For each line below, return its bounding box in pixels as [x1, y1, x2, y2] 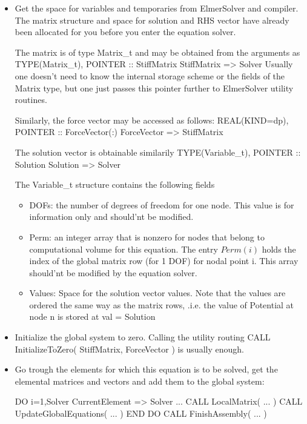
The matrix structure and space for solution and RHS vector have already [15, 13, 289, 26]
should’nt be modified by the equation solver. [29, 266, 197, 279]
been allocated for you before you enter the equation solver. [15, 25, 236, 38]
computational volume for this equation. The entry [29, 242, 218, 255]
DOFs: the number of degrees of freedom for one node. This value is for [29, 198, 294, 211]
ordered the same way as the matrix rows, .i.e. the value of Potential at [29, 298, 294, 311]
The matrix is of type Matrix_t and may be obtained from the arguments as [15, 45, 300, 58]
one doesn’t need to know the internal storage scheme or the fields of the [15, 69, 285, 82]
